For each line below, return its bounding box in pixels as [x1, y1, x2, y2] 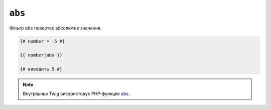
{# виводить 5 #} [20, 66, 63, 72]
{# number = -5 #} [20, 38, 65, 44]
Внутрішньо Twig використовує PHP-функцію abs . [23, 90, 130, 97]
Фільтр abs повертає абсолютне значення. [9, 25, 102, 31]
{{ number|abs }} [20, 52, 63, 58]
